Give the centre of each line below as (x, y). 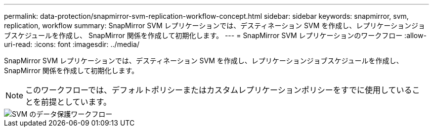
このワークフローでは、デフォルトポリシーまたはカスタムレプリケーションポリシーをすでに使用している (219, 90)
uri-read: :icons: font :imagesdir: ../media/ (72, 44)
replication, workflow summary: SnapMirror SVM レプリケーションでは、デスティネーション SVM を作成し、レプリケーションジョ (215, 25)
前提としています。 (76, 102)
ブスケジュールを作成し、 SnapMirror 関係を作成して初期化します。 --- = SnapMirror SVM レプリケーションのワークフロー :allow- (215, 35)
